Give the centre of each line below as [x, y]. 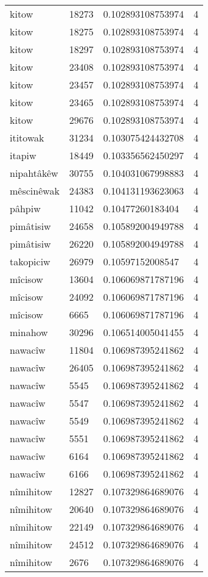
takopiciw [30, 261]
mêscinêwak [35, 191]
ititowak [27, 138]
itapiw [23, 155]
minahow [29, 332]
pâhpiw [25, 208]
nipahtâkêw [34, 173]
